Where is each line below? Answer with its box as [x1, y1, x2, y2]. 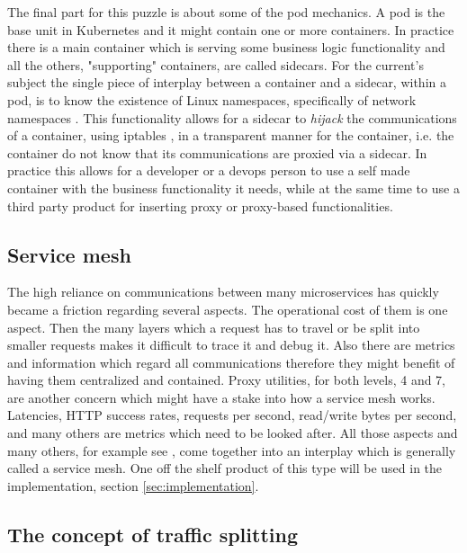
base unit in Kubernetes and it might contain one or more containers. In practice [7, 20, 454, 39]
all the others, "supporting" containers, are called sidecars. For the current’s [7, 55, 424, 74]
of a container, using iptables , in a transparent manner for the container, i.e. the [7, 126, 454, 145]
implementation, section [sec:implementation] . [7, 476, 259, 495]
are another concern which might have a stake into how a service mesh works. [7, 388, 436, 406]
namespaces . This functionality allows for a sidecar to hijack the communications [7, 108, 457, 127]
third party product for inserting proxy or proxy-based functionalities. [7, 196, 393, 215]
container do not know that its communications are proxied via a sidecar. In [7, 143, 427, 162]
